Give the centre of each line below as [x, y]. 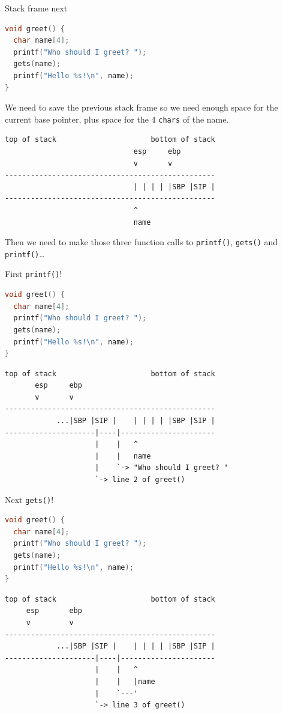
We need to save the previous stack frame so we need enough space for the [141, 107]
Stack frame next [36, 8]
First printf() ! [34, 274]
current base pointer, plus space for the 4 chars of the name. [117, 119]
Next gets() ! [29, 499]
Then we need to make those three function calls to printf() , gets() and [141, 242]
